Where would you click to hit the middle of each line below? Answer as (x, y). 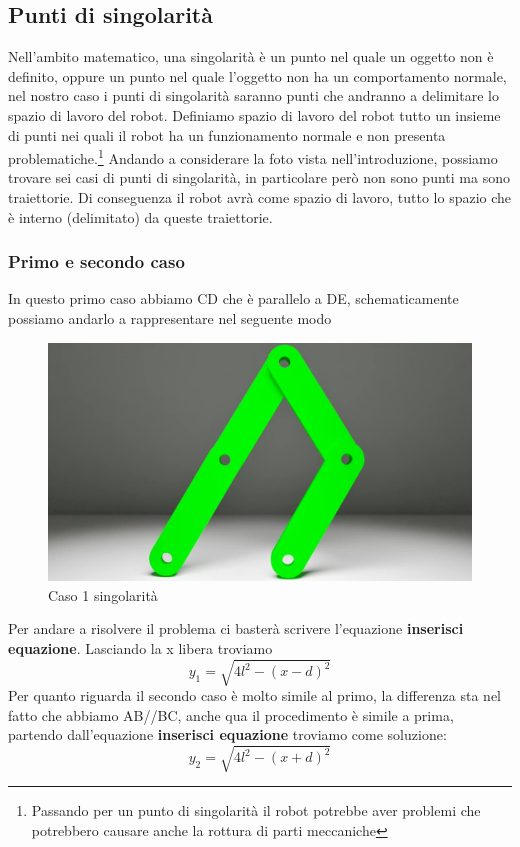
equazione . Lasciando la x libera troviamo (140, 647)
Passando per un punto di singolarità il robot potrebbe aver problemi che (256, 810)
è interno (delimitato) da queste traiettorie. (140, 216)
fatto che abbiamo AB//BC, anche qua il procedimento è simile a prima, (231, 714)
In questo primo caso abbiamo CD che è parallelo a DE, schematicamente (233, 298)
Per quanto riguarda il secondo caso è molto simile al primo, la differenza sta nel (254, 695)
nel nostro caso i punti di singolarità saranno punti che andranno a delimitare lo (253, 95)
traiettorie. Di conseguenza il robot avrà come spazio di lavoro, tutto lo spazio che (260, 197)
